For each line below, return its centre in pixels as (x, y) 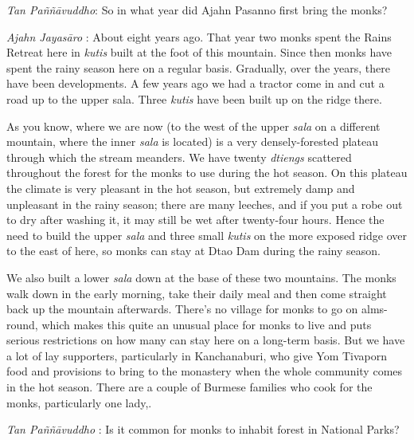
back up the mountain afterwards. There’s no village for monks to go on (182, 309)
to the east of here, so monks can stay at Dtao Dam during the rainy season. (193, 251)
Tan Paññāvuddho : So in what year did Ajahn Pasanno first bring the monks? (197, 10)
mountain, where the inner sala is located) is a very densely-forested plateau (193, 141)
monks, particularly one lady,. (79, 402)
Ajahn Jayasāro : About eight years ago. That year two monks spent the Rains (199, 36)
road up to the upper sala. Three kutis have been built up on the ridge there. (194, 98)
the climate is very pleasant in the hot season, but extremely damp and (181, 188)
